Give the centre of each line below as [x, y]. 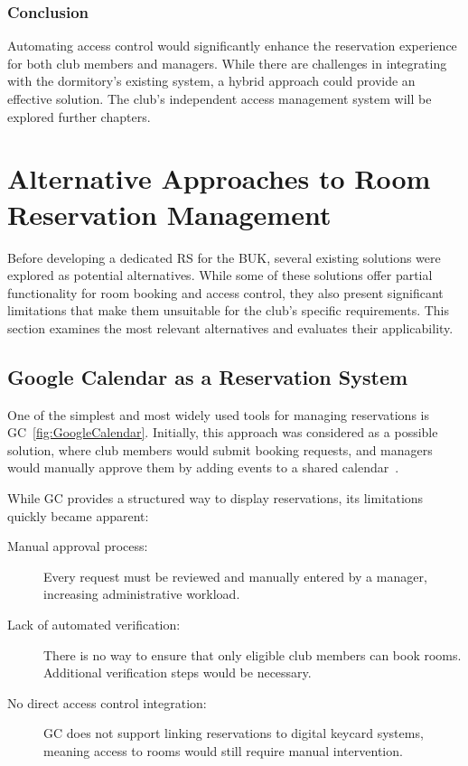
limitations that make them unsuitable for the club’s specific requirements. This [229, 310]
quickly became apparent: [78, 515]
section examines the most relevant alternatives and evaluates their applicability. [230, 327]
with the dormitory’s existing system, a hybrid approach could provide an [211, 81]
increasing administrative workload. [142, 594]
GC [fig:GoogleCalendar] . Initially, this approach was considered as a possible [223, 432]
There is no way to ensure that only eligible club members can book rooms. [253, 654]
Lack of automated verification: [94, 625]
